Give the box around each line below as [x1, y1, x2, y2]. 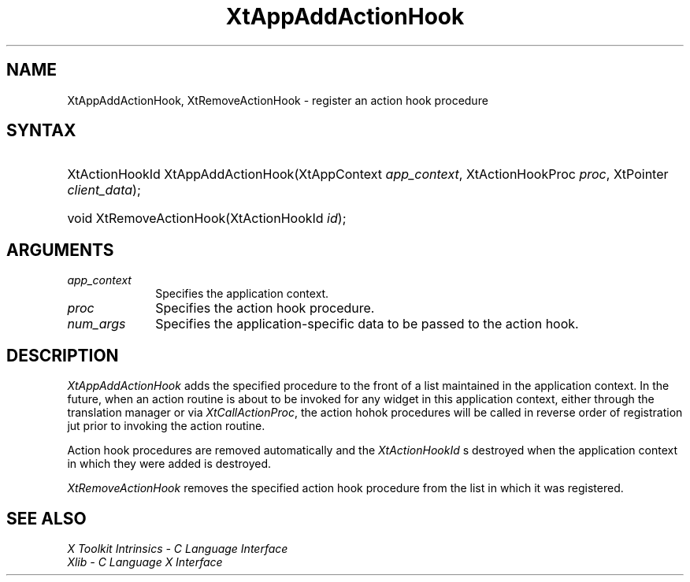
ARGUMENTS [6, 239, 114, 260]
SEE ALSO [6, 508, 87, 528]
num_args [67, 316, 126, 332]
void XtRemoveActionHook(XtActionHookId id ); [67, 210, 347, 227]
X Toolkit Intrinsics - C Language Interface [67, 541, 288, 555]
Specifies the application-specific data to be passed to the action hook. [155, 316, 579, 332]
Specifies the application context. [155, 287, 329, 301]
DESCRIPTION [6, 345, 119, 365]
